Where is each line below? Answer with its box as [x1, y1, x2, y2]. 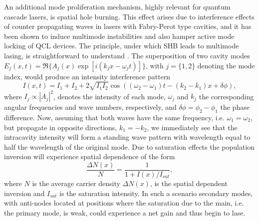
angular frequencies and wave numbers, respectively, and [4, 102, 177, 112]
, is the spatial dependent [150, 178, 228, 189]
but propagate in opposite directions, [4, 122, 117, 132]
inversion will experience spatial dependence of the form [4, 151, 175, 162]
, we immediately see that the [147, 122, 238, 132]
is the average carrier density [32, 178, 120, 189]
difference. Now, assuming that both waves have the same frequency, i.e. [4, 112, 225, 122]
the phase [220, 102, 250, 112]
